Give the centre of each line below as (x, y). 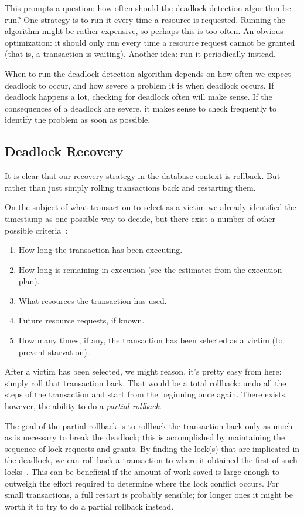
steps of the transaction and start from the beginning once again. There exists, (146, 394)
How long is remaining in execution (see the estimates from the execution (150, 269)
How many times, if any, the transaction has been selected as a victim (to (151, 340)
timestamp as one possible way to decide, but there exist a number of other (140, 218)
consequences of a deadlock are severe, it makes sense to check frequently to (141, 108)
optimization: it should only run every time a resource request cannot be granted (150, 42)
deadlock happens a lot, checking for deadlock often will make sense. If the (139, 97)
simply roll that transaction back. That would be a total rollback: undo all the (146, 382)
